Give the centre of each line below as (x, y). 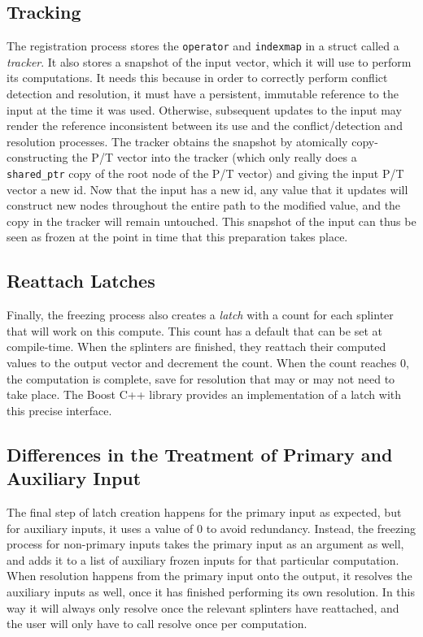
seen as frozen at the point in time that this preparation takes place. (177, 237)
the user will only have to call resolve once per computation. (157, 624)
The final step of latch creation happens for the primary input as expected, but (204, 512)
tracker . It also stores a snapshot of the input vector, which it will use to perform (209, 61)
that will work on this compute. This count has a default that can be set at (194, 330)
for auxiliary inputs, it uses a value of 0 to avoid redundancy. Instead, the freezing (211, 528)
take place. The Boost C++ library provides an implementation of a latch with (204, 394)
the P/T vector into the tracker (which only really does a (214, 157)
